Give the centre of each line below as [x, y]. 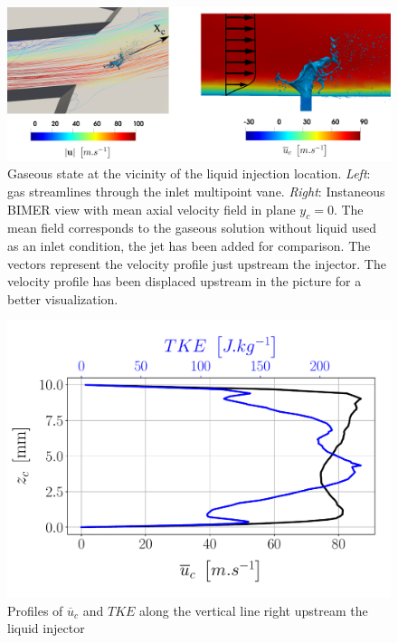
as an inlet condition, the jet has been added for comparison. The [189, 245]
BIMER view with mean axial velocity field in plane [152, 209]
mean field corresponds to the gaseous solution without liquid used [192, 228]
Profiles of [35, 610]
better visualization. [63, 298]
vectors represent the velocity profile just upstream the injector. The [197, 263]
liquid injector [46, 628]
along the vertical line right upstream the [254, 610]
